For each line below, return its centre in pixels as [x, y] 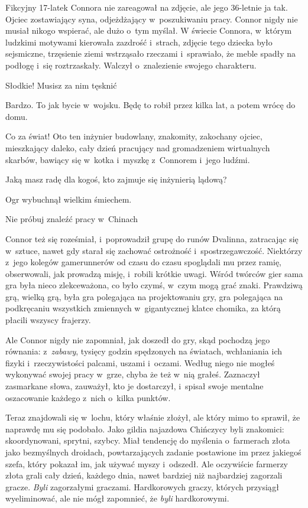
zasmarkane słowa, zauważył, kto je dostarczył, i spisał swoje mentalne [134, 386]
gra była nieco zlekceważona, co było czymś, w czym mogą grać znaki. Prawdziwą [154, 285]
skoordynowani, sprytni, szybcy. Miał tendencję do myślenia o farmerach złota [148, 440]
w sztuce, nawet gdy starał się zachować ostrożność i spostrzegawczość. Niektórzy [154, 250]
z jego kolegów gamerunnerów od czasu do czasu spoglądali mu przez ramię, [143, 262]
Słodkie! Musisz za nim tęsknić [61, 85]
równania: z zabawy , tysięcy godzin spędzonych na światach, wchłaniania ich [144, 351]
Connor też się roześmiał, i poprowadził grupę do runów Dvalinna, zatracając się [152, 238]
